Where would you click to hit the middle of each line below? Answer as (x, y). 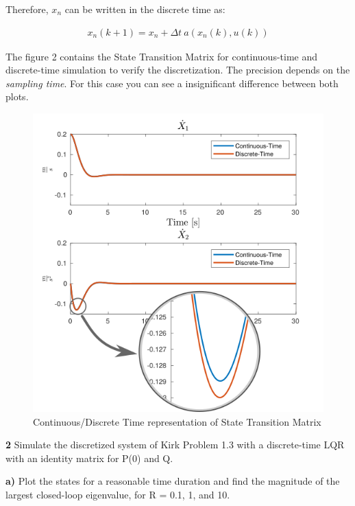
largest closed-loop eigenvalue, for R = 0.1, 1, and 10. (118, 495)
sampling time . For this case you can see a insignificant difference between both (172, 83)
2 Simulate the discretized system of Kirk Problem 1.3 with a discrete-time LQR (175, 445)
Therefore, (27, 9)
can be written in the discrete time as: (145, 9)
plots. (17, 96)
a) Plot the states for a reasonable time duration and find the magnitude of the (173, 481)
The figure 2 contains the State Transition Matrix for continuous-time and (162, 56)
